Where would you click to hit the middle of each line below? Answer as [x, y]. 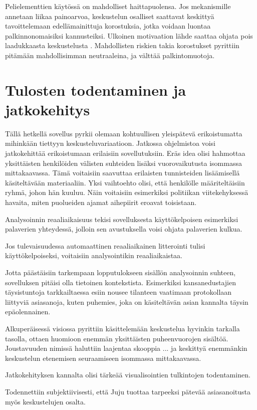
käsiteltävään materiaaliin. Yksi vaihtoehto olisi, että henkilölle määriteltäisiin [125, 182]
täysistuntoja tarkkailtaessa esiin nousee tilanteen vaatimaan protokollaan [118, 292]
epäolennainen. [28, 312]
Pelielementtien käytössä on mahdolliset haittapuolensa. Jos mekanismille [118, 6]
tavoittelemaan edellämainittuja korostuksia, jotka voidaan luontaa [108, 26]
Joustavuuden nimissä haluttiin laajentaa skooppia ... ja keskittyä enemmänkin [126, 348]
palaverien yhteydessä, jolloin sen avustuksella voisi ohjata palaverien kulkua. [124, 229]
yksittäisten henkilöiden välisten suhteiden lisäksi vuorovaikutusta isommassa [123, 163]
